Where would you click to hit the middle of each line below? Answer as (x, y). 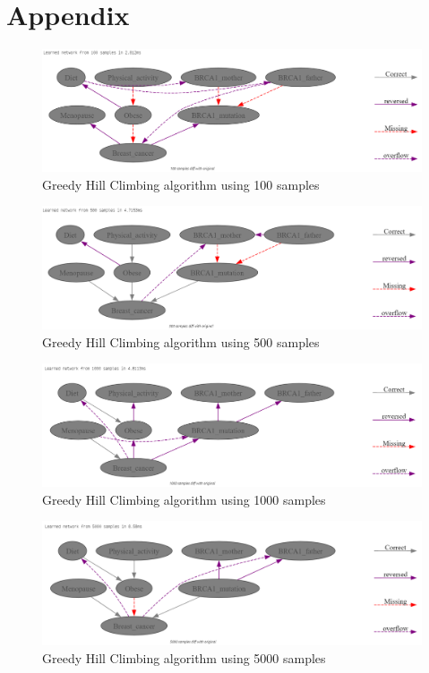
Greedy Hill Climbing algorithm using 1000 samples (184, 499)
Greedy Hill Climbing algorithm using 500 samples (181, 341)
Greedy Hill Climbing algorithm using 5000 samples (184, 657)
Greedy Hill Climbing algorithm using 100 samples (181, 184)
